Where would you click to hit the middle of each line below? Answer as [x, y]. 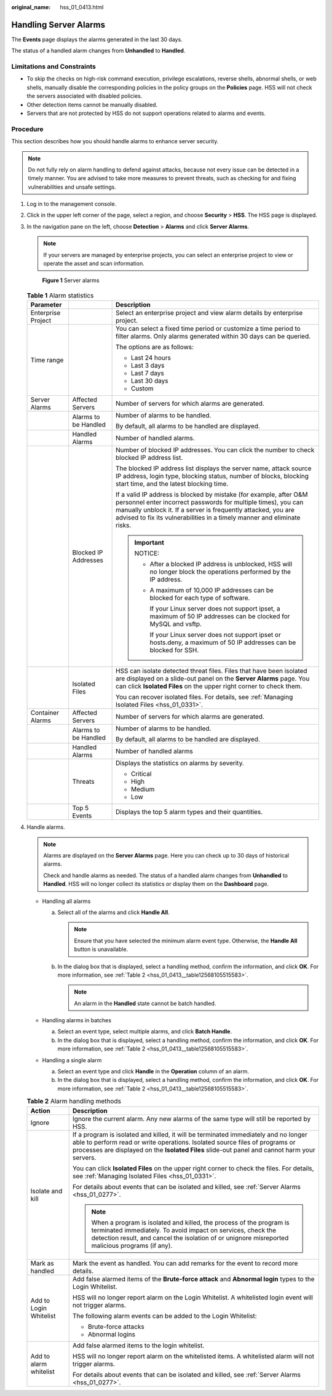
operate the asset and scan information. [94, 264]
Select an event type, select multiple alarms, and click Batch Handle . [145, 1031]
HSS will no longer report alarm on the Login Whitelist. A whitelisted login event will [193, 1297]
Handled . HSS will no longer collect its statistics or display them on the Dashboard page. [156, 884]
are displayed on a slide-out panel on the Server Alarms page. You [213, 679]
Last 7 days [148, 373]
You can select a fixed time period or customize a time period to [208, 329]
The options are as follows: [155, 347]
